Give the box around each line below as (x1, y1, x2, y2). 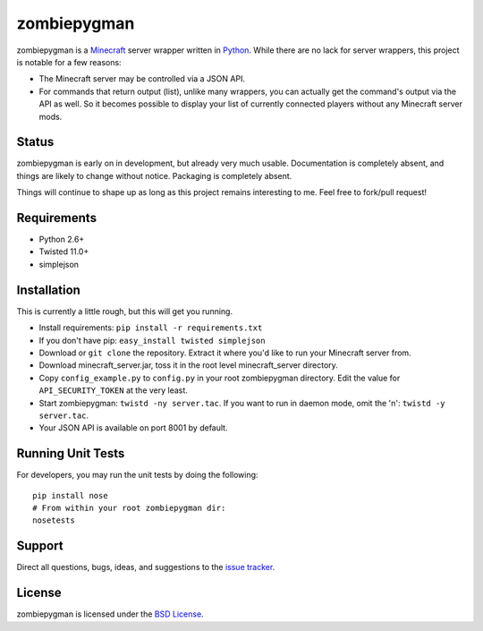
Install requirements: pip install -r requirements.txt (38, 322, 263, 333)
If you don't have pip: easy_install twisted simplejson (38, 335, 266, 345)
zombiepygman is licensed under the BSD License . (16, 609, 205, 619)
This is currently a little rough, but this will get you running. (16, 305, 233, 317)
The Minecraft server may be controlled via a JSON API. (38, 73, 246, 84)
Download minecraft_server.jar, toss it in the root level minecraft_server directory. (38, 360, 339, 371)
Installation (16, 282, 80, 297)
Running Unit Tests (16, 446, 125, 461)
